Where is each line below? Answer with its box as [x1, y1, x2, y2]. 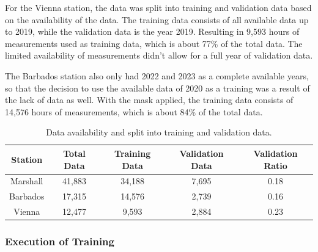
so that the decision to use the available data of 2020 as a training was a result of [5, 81, 310, 94]
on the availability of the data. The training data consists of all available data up [5, 13, 309, 26]
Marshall [10, 175, 43, 187]
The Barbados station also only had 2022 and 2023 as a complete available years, [5, 69, 309, 82]
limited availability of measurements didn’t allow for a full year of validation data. [5, 49, 313, 62]
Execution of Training [5, 234, 114, 249]
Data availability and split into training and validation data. [46, 126, 272, 139]
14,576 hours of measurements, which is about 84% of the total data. [5, 105, 263, 118]
